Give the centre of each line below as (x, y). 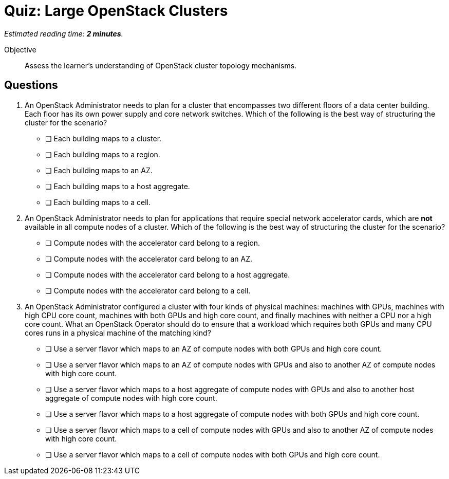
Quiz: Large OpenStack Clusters (116, 11)
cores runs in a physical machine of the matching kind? (118, 333)
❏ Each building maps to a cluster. (104, 138)
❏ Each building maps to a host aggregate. (118, 186)
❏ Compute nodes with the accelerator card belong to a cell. (148, 290)
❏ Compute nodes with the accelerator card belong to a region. (153, 243)
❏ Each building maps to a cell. (98, 202)
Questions (31, 85)
